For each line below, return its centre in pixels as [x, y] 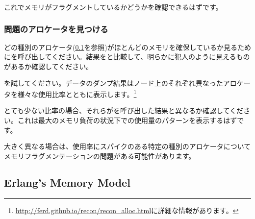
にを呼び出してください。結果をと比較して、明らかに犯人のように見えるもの [127, 57]
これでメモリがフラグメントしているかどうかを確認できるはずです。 [113, 7]
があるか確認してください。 [49, 66]
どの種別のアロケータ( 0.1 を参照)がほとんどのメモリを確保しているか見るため [127, 47]
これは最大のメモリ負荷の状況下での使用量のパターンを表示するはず [127, 120]
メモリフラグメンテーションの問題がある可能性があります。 [100, 156]
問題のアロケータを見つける [56, 29]
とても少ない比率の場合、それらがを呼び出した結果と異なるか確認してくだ [124, 110]
